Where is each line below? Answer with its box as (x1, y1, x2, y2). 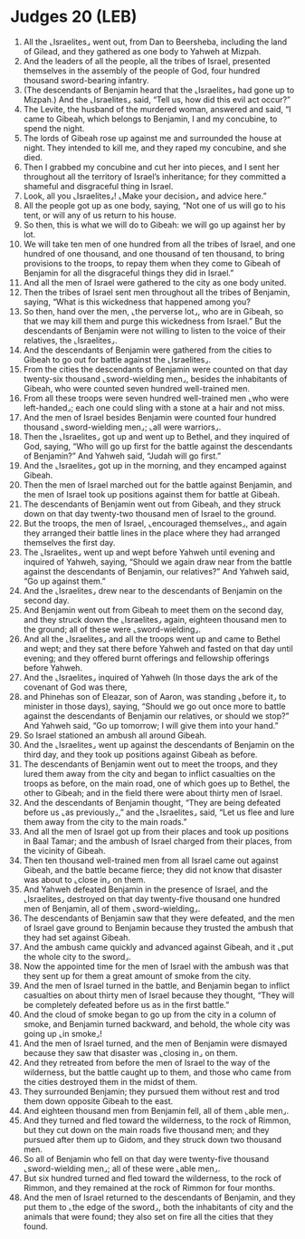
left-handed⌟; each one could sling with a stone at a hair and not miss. (23, 402, 286, 413)
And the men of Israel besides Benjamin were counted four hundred (23, 411, 277, 422)
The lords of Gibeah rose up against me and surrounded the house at (23, 132, 282, 143)
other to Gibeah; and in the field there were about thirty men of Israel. (23, 787, 283, 799)
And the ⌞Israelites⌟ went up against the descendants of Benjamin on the (23, 739, 295, 750)
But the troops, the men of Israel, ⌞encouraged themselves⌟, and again (23, 518, 288, 528)
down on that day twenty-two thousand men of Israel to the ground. (23, 508, 277, 518)
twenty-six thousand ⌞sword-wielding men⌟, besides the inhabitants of (23, 373, 288, 384)
